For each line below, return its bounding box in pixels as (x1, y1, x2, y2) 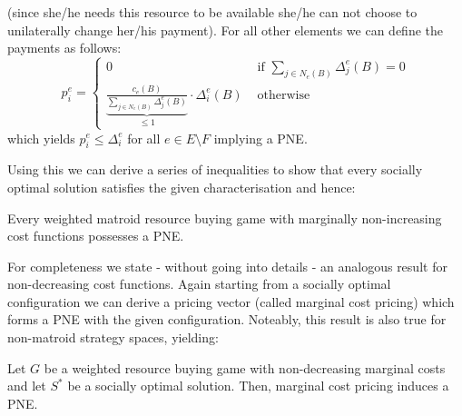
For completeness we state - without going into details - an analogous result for (7, 256, 447, 275)
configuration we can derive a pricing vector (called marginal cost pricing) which (7, 292, 455, 311)
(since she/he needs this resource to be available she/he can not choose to (7, 3, 418, 21)
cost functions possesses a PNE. (7, 226, 184, 245)
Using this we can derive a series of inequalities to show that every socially (7, 160, 423, 179)
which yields (7, 128, 75, 147)
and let (7, 376, 46, 395)
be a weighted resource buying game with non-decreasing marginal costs (44, 358, 446, 377)
